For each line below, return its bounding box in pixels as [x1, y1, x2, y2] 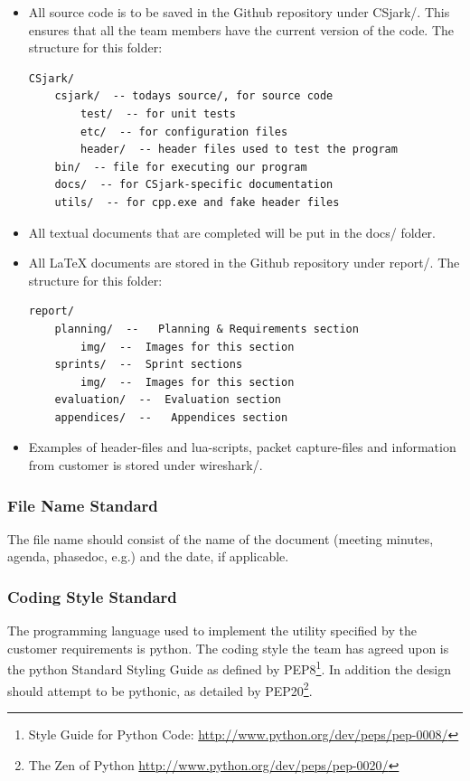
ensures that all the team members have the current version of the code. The [28, 20, 455, 39]
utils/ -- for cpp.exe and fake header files [54, 195, 340, 209]
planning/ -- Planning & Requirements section [54, 322, 359, 335]
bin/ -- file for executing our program [54, 160, 307, 174]
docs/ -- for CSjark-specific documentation [54, 178, 334, 192]
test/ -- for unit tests [80, 107, 236, 120]
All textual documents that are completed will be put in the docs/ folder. [28, 222, 436, 241]
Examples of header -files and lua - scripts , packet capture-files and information [28, 438, 456, 456]
